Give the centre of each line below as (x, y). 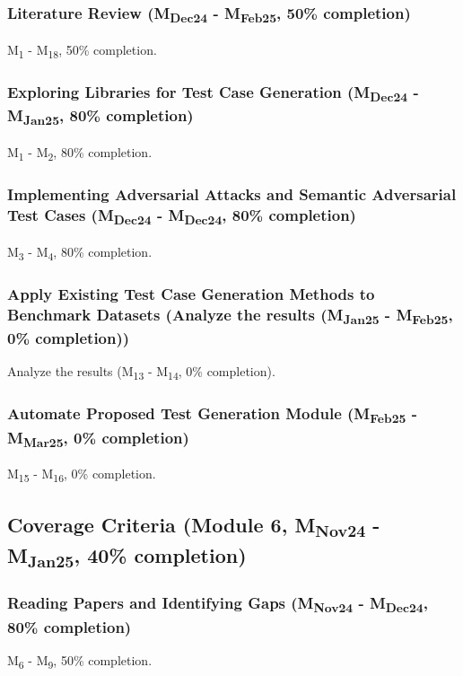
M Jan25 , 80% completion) (100, 117)
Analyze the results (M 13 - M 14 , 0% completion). (141, 372)
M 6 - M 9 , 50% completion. (80, 661)
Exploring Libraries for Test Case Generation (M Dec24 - (213, 92)
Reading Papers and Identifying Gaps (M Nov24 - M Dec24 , (218, 604)
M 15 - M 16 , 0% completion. (82, 475)
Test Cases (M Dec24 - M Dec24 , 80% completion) (182, 216)
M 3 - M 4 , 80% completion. (80, 252)
